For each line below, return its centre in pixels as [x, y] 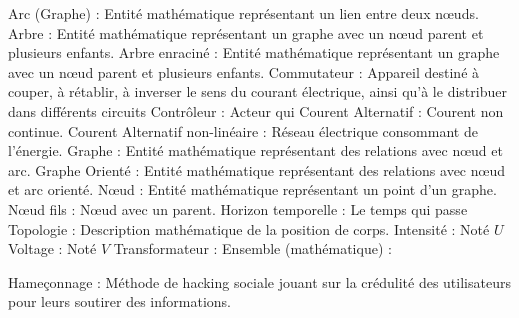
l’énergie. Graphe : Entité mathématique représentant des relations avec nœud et [255, 150]
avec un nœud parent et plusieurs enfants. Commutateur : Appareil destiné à [244, 71]
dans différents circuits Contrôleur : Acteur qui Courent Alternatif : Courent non [256, 110]
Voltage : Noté [52, 248]
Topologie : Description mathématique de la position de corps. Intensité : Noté [249, 228]
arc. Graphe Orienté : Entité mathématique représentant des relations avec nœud [256, 169]
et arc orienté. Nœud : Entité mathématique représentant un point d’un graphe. [252, 189]
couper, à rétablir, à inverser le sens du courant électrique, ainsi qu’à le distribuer [257, 91]
